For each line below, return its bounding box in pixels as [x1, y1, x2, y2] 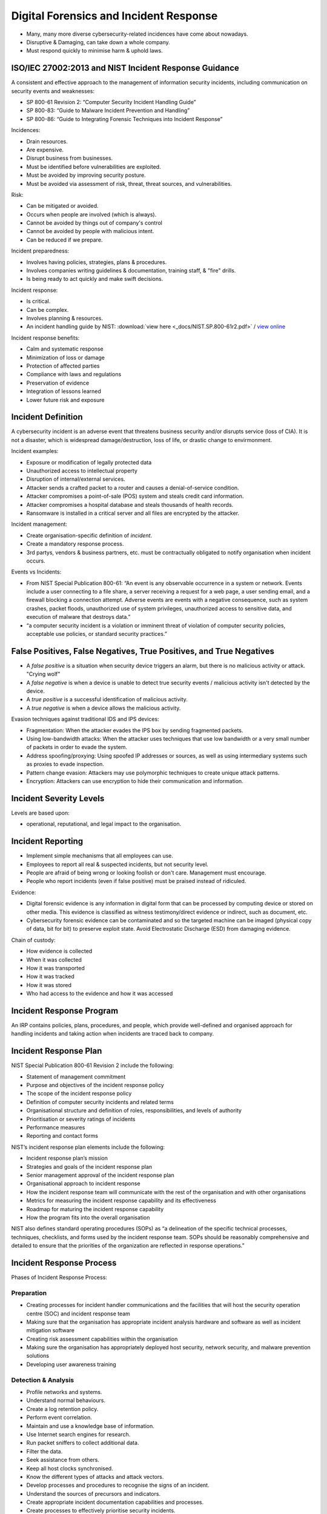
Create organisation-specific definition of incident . [26, 532, 153, 539]
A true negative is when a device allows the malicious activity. [26, 704, 181, 712]
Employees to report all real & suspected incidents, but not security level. [26, 861, 209, 868]
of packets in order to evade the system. [26, 744, 127, 751]
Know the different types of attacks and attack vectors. [26, 1473, 164, 1480]
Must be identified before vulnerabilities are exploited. [26, 163, 161, 170]
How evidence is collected [26, 948, 93, 955]
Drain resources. [26, 137, 68, 145]
